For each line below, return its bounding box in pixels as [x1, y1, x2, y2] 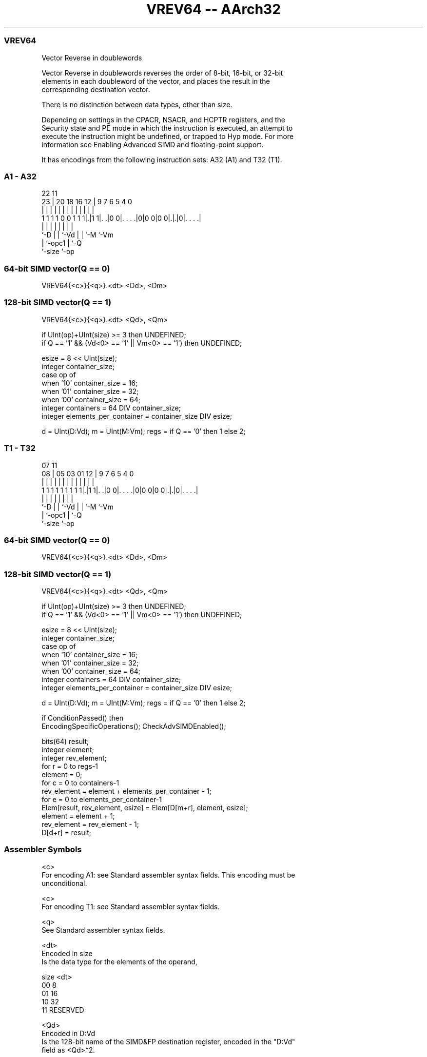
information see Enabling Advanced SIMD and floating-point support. [41, 140, 264, 149]
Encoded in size [41, 949, 93, 958]
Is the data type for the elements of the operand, [41, 957, 197, 966]
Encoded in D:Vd [41, 1029, 95, 1037]
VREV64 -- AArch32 [146, 1, 281, 18]
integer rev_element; [41, 754, 107, 762]
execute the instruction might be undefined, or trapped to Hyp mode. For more [41, 132, 294, 140]
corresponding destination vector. [41, 85, 150, 94]
